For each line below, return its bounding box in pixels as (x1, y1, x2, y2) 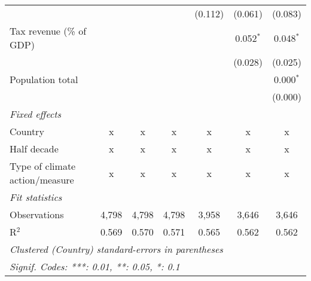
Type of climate (10, 159, 76, 173)
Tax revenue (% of (10, 24, 87, 38)
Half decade (10, 142, 59, 155)
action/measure (10, 173, 74, 187)
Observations (10, 207, 64, 221)
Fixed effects (10, 107, 62, 121)
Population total (10, 72, 78, 86)
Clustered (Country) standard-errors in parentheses (10, 242, 223, 256)
